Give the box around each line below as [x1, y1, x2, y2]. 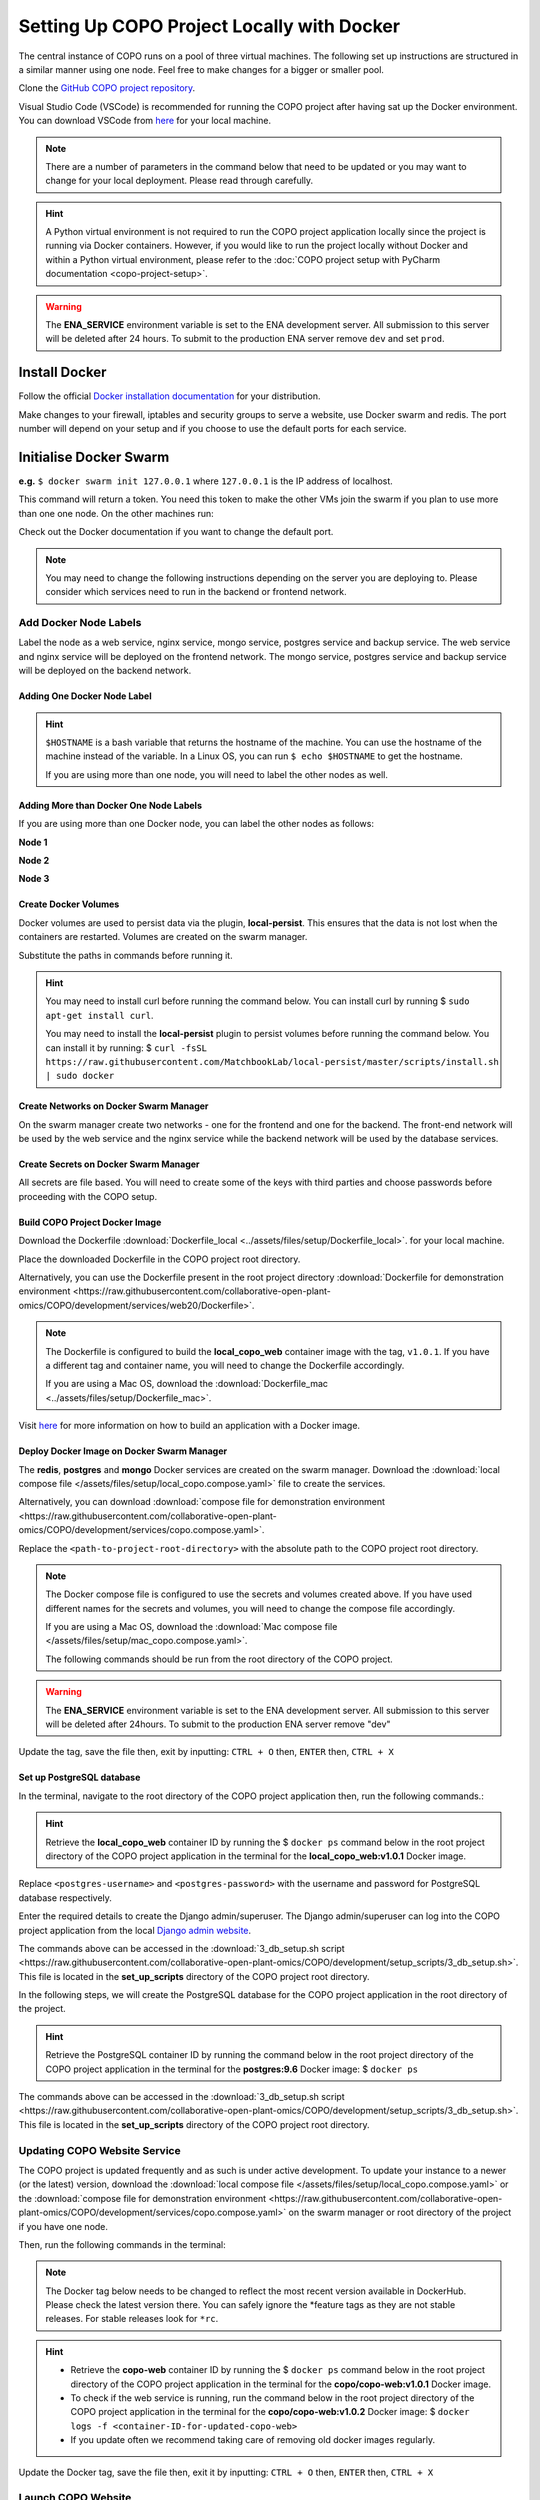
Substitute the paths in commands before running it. [18, 949, 234, 961]
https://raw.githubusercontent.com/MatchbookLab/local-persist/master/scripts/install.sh [45, 1056, 499, 1067]
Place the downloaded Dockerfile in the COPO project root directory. [18, 1253, 301, 1265]
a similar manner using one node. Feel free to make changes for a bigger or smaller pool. [18, 63, 385, 75]
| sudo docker [45, 1070, 115, 1082]
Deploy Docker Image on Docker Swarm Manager [18, 1445, 228, 1457]
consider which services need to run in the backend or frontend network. [45, 586, 347, 598]
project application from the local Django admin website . [18, 1924, 252, 1936]
